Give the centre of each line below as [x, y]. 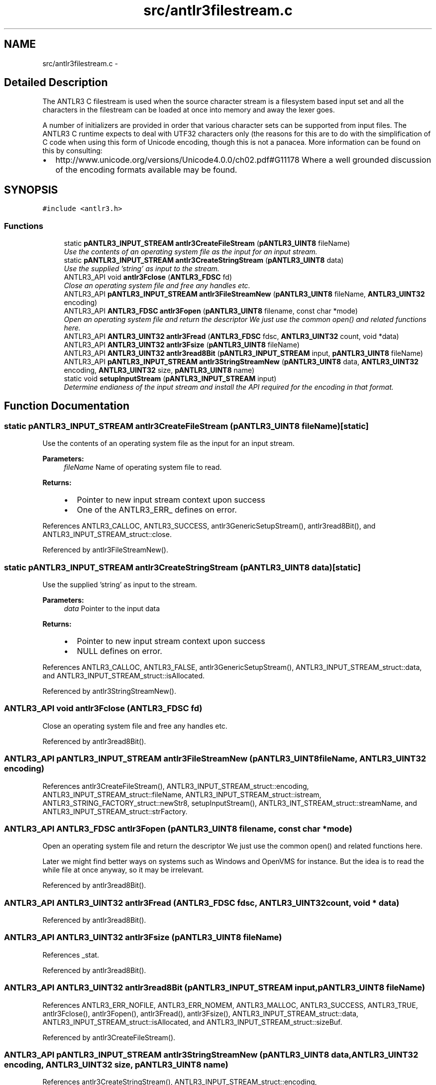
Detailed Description [56, 83]
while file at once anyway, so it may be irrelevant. [123, 870]
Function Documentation [67, 406]
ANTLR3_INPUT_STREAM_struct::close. [107, 535]
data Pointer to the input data [112, 608]
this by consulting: [72, 151]
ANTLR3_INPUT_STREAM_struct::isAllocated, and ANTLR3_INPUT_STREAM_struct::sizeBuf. [192, 1022]
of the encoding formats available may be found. [146, 170]
